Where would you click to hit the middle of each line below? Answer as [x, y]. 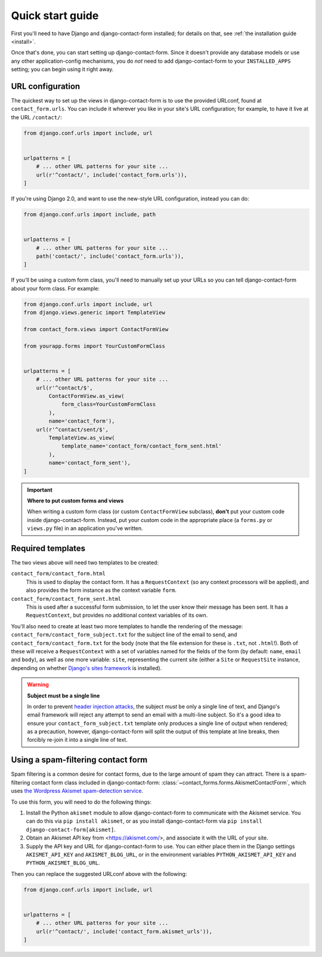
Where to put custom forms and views [75, 501]
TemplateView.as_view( [82, 438]
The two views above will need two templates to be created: [85, 563]
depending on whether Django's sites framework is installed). [86, 668]
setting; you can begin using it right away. [62, 69]
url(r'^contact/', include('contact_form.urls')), [112, 175]
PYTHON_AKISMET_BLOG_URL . [63, 863]
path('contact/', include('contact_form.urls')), [110, 256]
